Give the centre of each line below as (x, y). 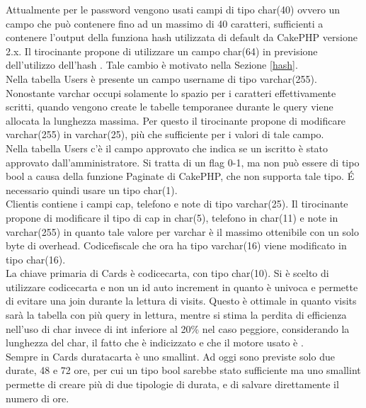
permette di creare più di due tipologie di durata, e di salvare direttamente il (172, 384)
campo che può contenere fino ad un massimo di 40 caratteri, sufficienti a (165, 23)
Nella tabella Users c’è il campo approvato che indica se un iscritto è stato (167, 148)
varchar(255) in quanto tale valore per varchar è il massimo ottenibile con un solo (182, 231)
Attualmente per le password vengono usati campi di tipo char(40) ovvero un (173, 9)
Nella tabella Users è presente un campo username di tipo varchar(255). (161, 78)
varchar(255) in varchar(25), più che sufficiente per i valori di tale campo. (165, 134)
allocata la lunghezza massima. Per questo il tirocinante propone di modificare (176, 120)
